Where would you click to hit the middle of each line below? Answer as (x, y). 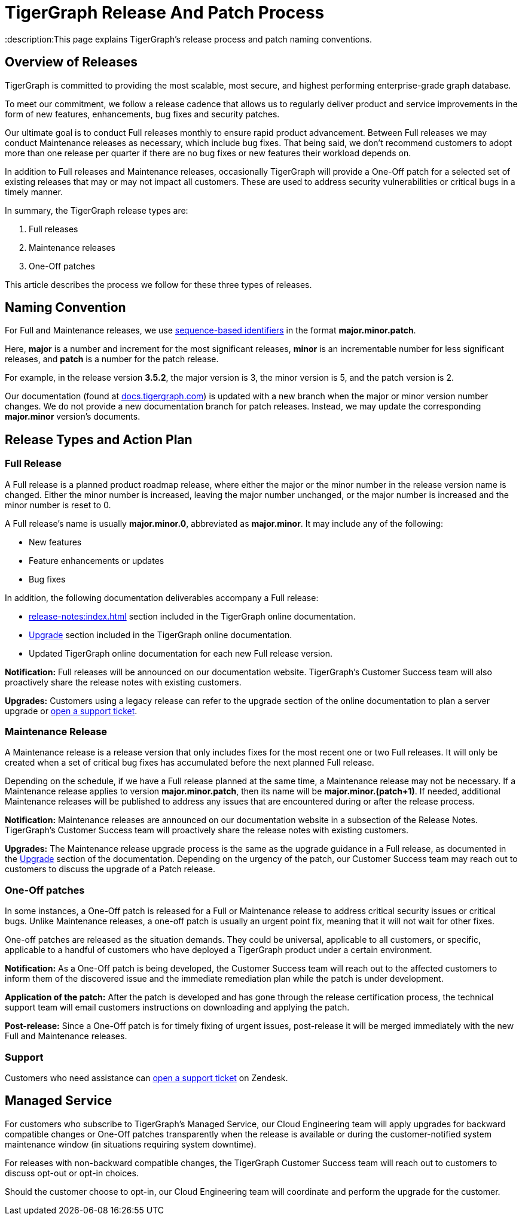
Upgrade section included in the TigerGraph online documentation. (161, 635)
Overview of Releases (71, 62)
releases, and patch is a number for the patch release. (112, 359)
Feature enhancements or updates (97, 560)
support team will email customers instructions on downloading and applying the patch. (177, 1007)
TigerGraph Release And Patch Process (165, 13)
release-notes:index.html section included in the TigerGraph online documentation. (192, 616)
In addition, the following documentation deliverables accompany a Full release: (162, 597)
